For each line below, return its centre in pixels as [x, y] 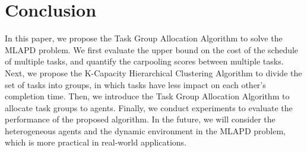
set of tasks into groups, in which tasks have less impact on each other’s [135, 84]
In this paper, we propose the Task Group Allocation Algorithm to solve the [144, 38]
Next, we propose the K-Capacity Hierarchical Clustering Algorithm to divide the [153, 72]
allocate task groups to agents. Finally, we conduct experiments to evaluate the [149, 107]
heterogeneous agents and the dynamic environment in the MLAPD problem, [145, 130]
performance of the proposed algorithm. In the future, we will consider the [140, 119]
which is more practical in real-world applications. [96, 142]
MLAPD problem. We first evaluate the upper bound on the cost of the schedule [152, 49]
